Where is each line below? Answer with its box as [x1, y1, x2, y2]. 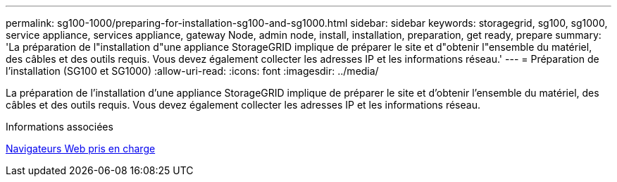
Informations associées [6, 121, 113, 133]
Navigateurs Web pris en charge [6, 142, 156, 154]
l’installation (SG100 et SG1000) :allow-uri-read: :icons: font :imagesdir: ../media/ [6, 65, 379, 77]
